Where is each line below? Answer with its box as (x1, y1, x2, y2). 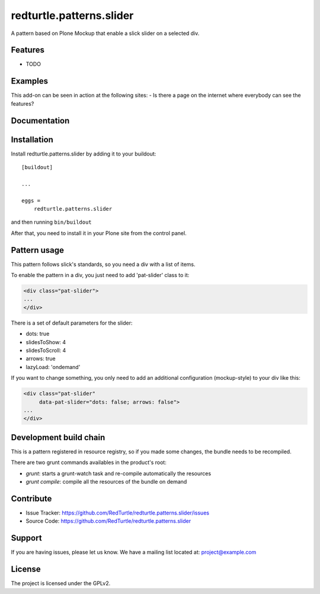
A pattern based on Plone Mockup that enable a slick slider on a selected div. (11, 30, 200, 37)
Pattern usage (11, 245, 65, 255)
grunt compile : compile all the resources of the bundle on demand (25, 478, 187, 485)
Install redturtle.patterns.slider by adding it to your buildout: (11, 150, 156, 157)
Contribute (11, 493, 52, 504)
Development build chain (11, 432, 105, 442)
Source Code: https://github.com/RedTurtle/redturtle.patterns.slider (25, 517, 191, 525)
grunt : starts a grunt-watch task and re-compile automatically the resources (25, 469, 212, 477)
